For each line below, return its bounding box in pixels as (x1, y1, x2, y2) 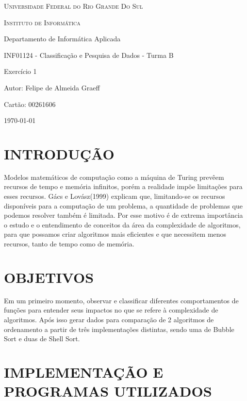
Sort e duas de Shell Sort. (4, 333, 80, 344)
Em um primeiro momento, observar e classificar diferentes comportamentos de (4, 295, 239, 305)
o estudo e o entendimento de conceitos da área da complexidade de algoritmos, (4, 219, 241, 229)
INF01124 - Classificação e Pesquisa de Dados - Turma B (4, 50, 174, 60)
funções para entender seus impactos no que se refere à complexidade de (4, 305, 218, 315)
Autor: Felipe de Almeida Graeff (4, 82, 100, 92)
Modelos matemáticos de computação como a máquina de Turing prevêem (4, 172, 224, 182)
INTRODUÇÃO (4, 143, 115, 163)
